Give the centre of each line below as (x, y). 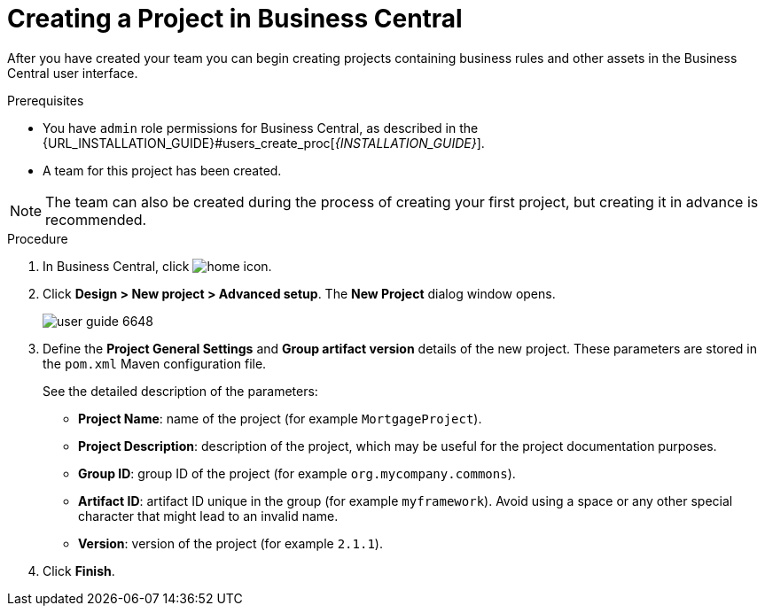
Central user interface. (73, 73)
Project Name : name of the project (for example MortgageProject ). (280, 418)
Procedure (38, 238)
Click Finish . (79, 570)
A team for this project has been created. (162, 170)
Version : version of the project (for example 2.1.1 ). (230, 543)
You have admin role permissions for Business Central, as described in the (261, 128)
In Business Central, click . (157, 266)
